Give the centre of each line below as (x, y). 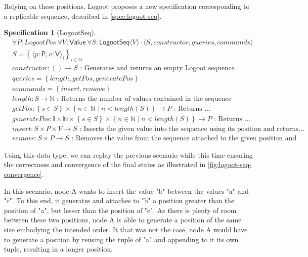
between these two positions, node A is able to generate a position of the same (123, 220)
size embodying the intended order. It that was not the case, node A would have (126, 230)
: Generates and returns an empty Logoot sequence (157, 68)
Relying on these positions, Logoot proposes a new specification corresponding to (127, 6)
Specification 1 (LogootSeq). (50, 32)
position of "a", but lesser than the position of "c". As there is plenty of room (120, 210)
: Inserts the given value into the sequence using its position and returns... (192, 129)
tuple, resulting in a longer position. (58, 249)
